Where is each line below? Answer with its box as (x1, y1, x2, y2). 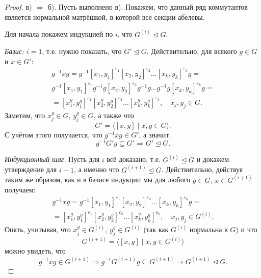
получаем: (5, 184, 36, 195)
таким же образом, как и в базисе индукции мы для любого (5, 174, 191, 185)
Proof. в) (5, 2, 32, 12)
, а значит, (139, 129, 171, 140)
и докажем (196, 154, 229, 164)
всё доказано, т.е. (107, 154, 161, 164)
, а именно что (73, 164, 119, 175)
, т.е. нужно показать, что (42, 46, 122, 57)
